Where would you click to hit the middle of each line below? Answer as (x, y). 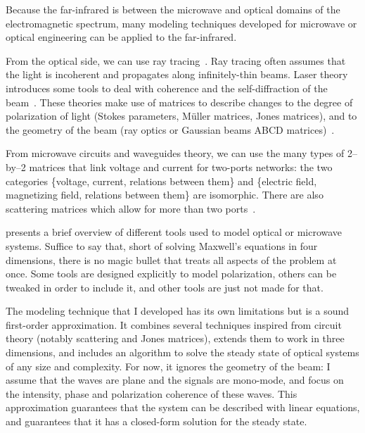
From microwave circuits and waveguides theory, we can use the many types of (175, 153)
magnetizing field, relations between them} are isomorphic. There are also (165, 195)
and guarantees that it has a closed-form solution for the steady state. (156, 421)
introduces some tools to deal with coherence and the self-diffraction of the (167, 88)
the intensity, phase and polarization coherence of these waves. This (152, 393)
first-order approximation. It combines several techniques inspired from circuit (174, 324)
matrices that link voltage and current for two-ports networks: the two (181, 167)
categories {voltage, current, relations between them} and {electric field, (161, 181)
